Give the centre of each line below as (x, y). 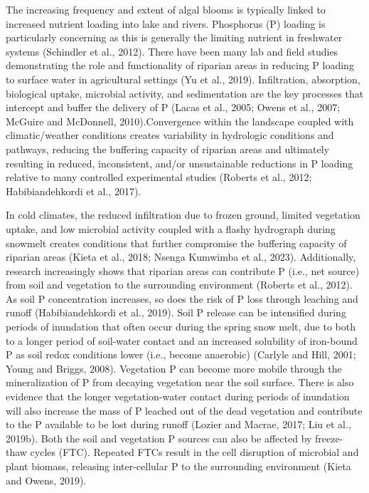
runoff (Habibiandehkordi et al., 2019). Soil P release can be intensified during (176, 312)
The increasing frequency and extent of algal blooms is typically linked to (166, 9)
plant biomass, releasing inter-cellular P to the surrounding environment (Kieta (178, 466)
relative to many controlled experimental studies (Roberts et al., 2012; (159, 177)
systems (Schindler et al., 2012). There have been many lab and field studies (172, 51)
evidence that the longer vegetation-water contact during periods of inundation (178, 396)
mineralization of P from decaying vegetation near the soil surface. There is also (180, 382)
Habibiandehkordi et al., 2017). (74, 191)
